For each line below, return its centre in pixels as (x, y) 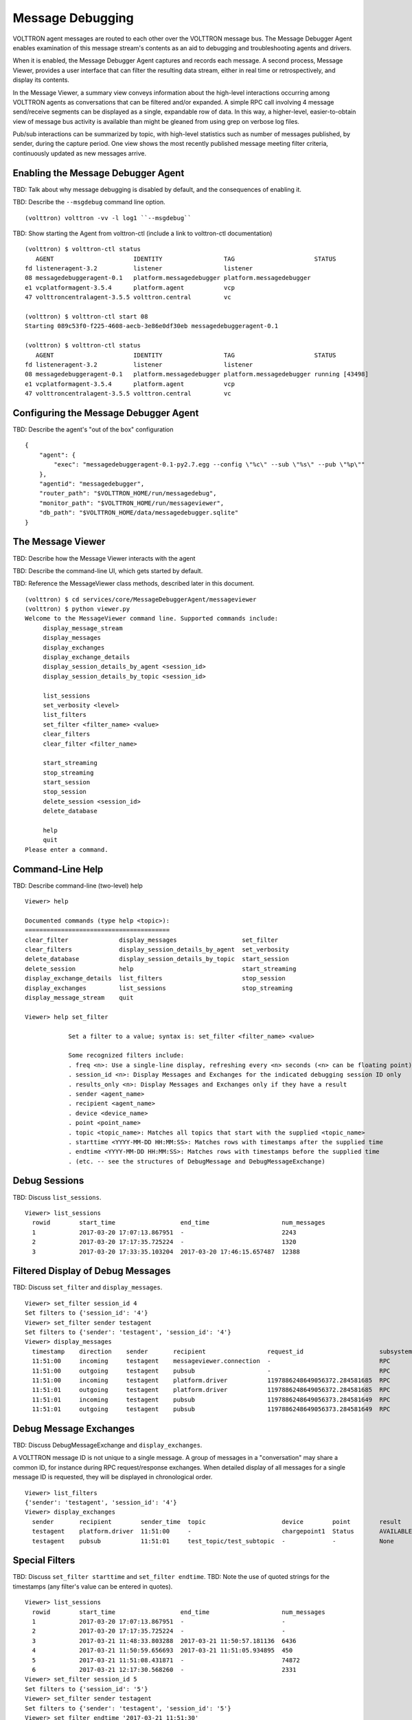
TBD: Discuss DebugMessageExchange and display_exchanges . (107, 1445)
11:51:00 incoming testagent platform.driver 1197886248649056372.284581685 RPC (211, 1380)
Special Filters (44, 1561)
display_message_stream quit (79, 998)
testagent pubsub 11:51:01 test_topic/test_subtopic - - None (213, 1541)
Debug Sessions (48, 1181)
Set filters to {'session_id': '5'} (87, 1689)
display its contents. (41, 80)
